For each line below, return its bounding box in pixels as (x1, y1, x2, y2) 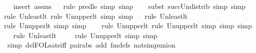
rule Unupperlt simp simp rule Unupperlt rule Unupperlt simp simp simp (4, 20, 252, 31)
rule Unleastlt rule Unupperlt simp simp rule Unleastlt (4, 10, 188, 21)
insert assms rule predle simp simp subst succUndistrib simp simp (13, 1, 245, 11)
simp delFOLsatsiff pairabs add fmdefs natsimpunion (7, 40, 175, 50)
